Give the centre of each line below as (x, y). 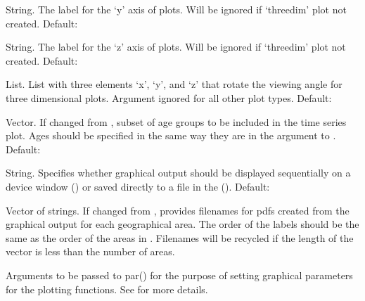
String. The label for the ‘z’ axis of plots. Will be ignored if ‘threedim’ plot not (176, 47)
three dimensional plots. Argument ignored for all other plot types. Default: (169, 97)
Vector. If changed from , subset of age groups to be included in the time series (176, 121)
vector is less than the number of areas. (90, 251)
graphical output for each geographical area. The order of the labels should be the (182, 224)
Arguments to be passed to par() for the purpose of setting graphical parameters (179, 275)
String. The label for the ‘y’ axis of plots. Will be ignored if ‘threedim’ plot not (176, 9)
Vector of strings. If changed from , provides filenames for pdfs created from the (178, 210)
